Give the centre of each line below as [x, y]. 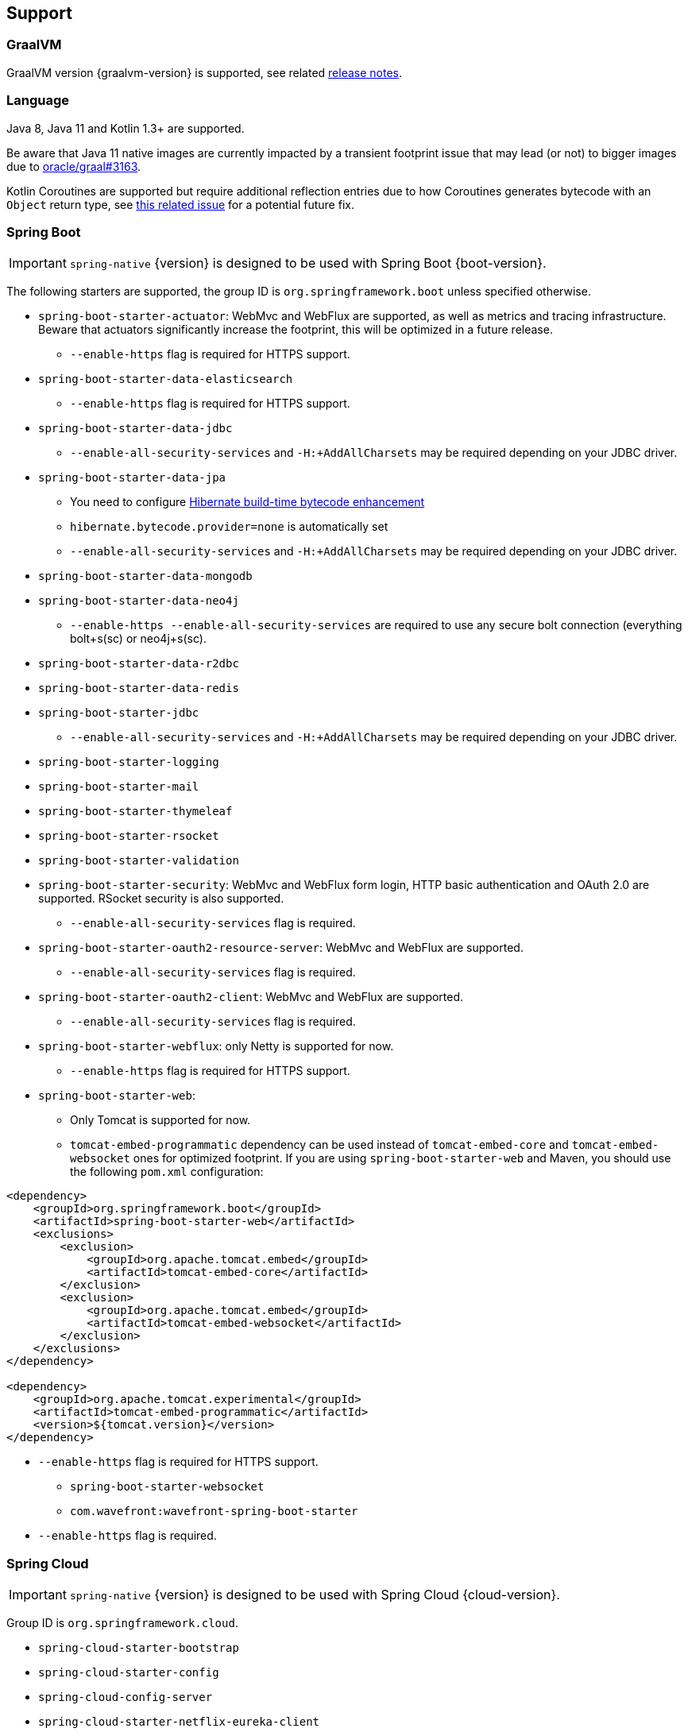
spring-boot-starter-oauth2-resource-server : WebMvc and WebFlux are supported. [281, 948]
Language [38, 101]
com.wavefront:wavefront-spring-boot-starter [214, 1512]
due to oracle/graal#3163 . [74, 166]
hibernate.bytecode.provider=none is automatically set [229, 527]
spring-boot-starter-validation [139, 861]
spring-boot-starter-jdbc [119, 713]
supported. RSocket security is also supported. [161, 899]
